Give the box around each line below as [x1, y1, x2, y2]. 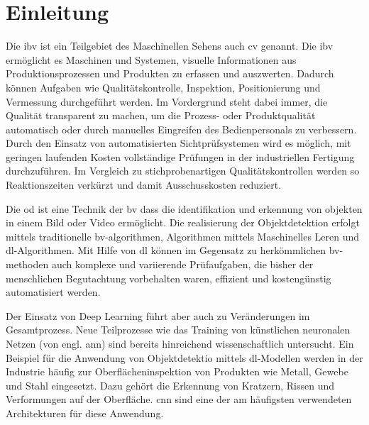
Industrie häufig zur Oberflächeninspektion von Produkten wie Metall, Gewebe [6, 364, 348, 379]
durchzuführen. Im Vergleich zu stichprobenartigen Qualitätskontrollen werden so [6, 163, 360, 178]
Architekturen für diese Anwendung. [6, 405, 164, 420]
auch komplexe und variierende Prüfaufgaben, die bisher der [51, 257, 314, 272]
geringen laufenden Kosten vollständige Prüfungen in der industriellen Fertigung [6, 149, 355, 164]
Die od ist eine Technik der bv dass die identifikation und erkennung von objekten [6, 201, 363, 216]
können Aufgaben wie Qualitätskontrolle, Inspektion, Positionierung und [6, 79, 321, 94]
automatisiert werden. [6, 285, 101, 299]
